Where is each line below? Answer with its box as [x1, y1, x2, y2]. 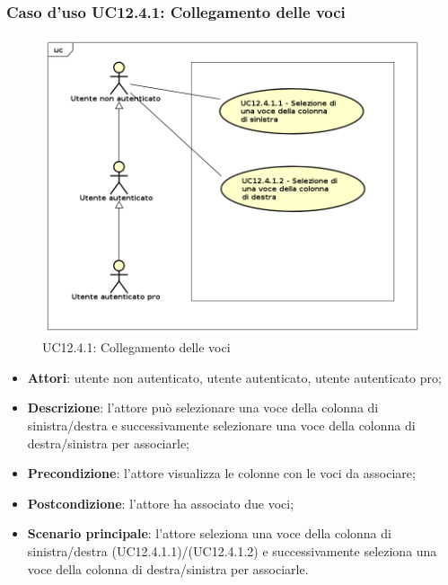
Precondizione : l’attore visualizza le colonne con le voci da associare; [27, 464, 416, 483]
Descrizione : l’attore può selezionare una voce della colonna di [27, 398, 379, 417]
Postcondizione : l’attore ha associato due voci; [27, 493, 294, 512]
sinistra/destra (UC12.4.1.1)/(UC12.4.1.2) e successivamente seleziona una [27, 542, 437, 561]
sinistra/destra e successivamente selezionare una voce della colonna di [27, 416, 416, 435]
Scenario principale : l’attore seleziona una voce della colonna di [27, 524, 391, 543]
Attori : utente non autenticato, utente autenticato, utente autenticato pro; [27, 368, 442, 386]
